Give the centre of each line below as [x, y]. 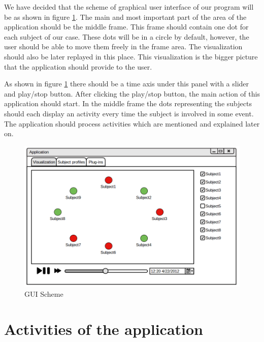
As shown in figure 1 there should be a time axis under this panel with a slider [127, 84]
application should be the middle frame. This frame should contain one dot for [126, 27]
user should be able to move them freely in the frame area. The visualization [123, 46]
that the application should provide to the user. [78, 66]
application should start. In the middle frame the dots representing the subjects [128, 103]
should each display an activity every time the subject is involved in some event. [129, 113]
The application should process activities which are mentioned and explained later [132, 123]
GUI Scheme [44, 293]
